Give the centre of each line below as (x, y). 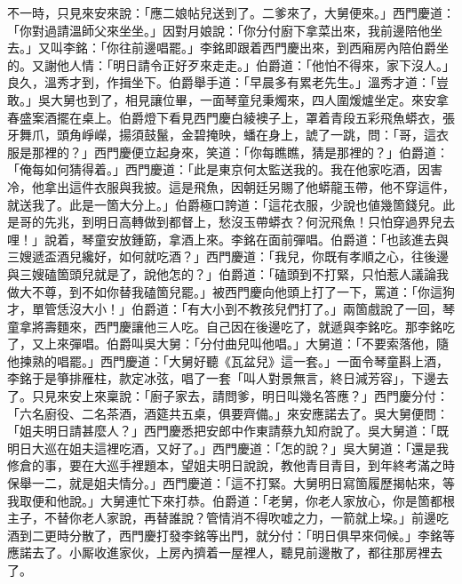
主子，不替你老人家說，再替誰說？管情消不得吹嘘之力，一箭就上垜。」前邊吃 (228, 518)
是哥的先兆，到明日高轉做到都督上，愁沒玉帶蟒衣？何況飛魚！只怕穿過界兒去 (231, 222)
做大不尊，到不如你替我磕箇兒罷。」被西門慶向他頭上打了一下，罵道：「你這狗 (231, 291)
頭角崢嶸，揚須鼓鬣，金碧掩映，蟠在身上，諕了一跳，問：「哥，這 (246, 135)
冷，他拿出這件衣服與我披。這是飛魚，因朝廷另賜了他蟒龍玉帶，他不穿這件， (231, 186)
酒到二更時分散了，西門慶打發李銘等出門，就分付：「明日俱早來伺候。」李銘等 (231, 535)
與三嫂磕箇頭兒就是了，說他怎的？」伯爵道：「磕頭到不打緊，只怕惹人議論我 (228, 273)
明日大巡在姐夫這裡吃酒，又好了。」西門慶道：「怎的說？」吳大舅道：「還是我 (228, 448)
